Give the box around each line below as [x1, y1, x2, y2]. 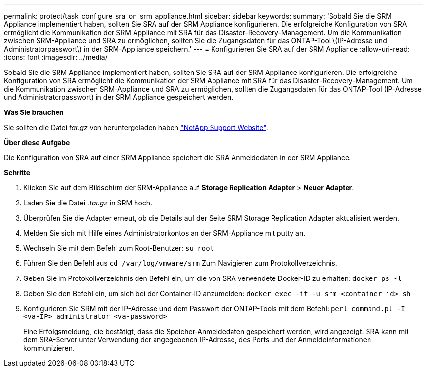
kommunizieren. [23, 344, 75, 352]
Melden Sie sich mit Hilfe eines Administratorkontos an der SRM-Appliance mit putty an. [23, 229, 306, 237]
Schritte [4, 168, 30, 177]
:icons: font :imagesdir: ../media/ [4, 53, 108, 61]
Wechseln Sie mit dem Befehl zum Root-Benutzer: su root [23, 244, 214, 252]
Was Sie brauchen [4, 108, 64, 116]
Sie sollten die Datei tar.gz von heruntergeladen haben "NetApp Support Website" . [4, 123, 268, 131]
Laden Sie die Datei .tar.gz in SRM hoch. [23, 199, 153, 207]
